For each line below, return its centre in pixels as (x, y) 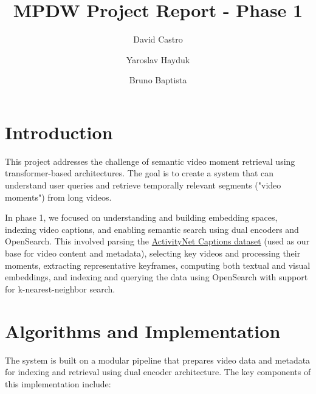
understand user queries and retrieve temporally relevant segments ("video (143, 185)
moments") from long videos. (58, 197)
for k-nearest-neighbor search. (60, 289)
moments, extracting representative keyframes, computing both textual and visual (158, 265)
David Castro (158, 39)
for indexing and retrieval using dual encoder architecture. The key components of (158, 372)
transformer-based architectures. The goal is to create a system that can (139, 173)
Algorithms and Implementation (143, 330)
